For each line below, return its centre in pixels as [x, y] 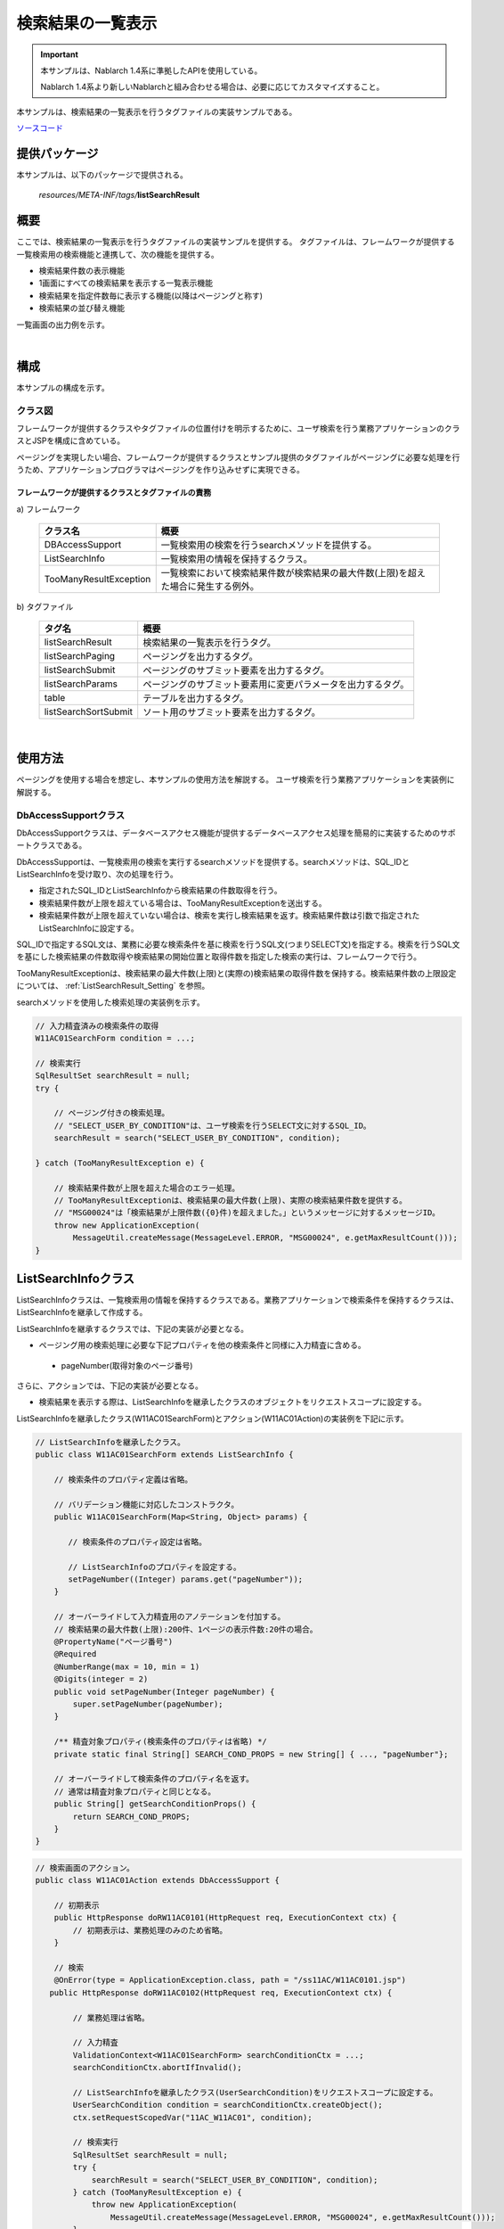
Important [60, 54]
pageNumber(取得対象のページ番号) [127, 1365]
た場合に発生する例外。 [210, 587]
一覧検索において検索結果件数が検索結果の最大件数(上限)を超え [293, 573]
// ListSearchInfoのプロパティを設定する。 [155, 1567]
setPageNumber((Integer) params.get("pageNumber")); [186, 1579]
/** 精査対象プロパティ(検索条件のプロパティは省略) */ [160, 1742]
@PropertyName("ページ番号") [114, 1642]
